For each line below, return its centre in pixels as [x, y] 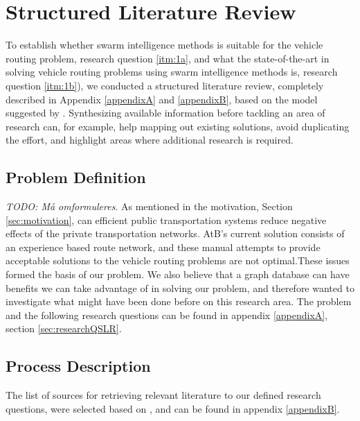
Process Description [78, 366]
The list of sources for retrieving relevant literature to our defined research [163, 395]
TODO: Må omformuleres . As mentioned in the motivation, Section [149, 206]
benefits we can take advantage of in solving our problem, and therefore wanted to [180, 287]
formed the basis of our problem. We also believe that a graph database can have [178, 274]
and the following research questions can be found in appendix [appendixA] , [167, 315]
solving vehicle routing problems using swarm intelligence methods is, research [172, 72]
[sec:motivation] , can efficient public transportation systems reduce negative [166, 220]
